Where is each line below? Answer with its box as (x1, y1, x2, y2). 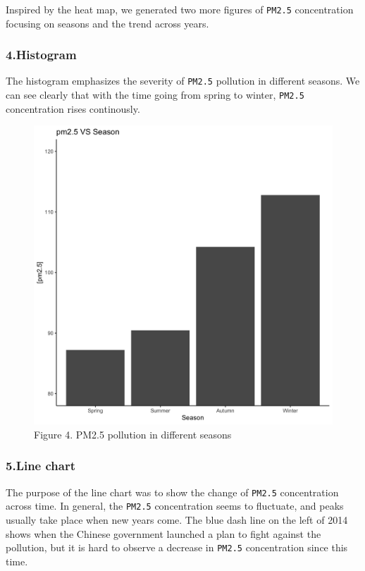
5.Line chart (6, 457, 76, 474)
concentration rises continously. (6, 101, 140, 116)
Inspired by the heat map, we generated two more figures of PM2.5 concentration (6, 2, 354, 16)
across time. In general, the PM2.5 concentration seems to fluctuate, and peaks (6, 498, 344, 513)
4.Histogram (6, 46, 77, 63)
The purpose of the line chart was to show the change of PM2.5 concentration (6, 484, 339, 499)
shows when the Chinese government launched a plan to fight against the (6, 526, 321, 541)
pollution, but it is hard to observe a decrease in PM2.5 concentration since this (6, 540, 348, 555)
